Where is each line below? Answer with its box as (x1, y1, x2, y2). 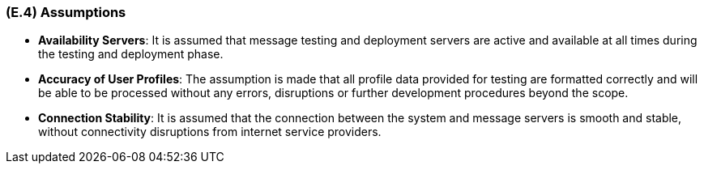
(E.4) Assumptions (6, 4, 126, 20)
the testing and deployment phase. (38, 47, 224, 62)
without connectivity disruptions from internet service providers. (38, 125, 382, 139)
